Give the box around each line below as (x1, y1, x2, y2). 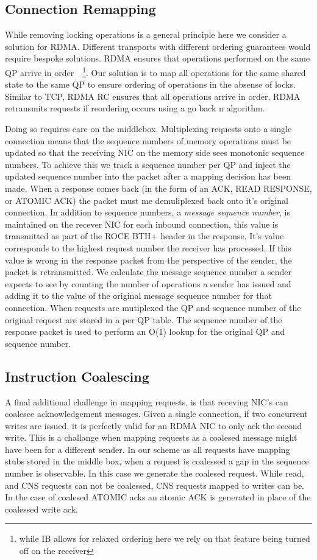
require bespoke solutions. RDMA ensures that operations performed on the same (5, 52, 310, 65)
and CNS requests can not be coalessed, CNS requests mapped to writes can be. (5, 478, 304, 491)
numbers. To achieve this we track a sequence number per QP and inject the (5, 158, 291, 170)
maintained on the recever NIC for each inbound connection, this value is (5, 217, 279, 230)
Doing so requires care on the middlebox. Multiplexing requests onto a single (5, 122, 292, 135)
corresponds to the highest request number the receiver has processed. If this (5, 241, 291, 254)
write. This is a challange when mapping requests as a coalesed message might (5, 431, 297, 444)
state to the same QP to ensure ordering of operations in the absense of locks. (5, 78, 296, 91)
